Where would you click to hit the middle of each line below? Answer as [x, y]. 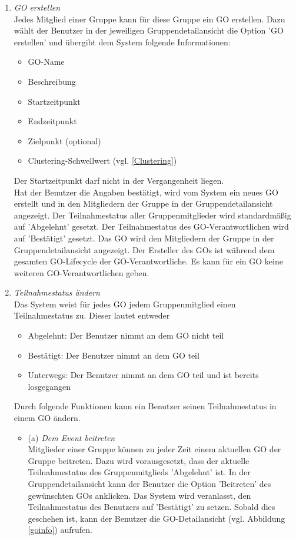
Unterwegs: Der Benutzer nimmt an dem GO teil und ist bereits [143, 375]
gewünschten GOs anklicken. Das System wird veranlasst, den [139, 495]
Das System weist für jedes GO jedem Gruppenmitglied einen [125, 304]
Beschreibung [52, 81]
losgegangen [49, 386]
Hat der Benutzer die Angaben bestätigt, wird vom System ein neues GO [146, 192]
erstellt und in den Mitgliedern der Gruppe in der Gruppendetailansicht [143, 203]
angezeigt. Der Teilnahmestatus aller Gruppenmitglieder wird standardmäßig [152, 215]
